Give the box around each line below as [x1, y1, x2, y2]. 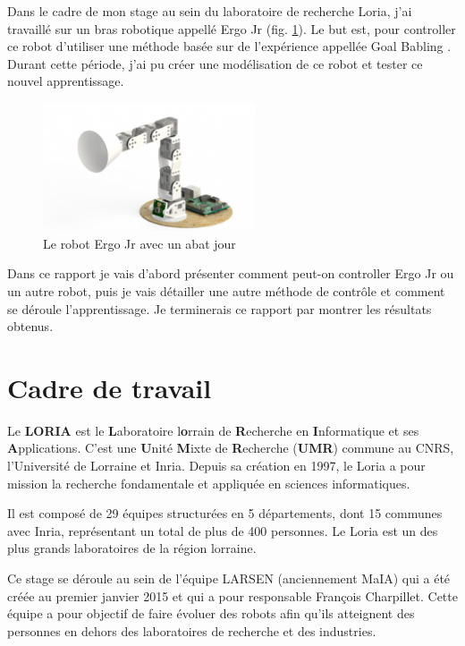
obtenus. [7, 317, 54, 336]
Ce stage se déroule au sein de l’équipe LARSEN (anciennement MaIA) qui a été [7, 569, 451, 587]
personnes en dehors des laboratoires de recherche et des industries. [7, 621, 376, 640]
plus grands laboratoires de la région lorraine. [7, 539, 257, 557]
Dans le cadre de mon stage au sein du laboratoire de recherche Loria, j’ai [7, 2, 412, 20]
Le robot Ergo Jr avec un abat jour [43, 234, 236, 252]
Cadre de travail [7, 369, 212, 405]
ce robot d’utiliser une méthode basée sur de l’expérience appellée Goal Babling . [7, 37, 452, 55]
